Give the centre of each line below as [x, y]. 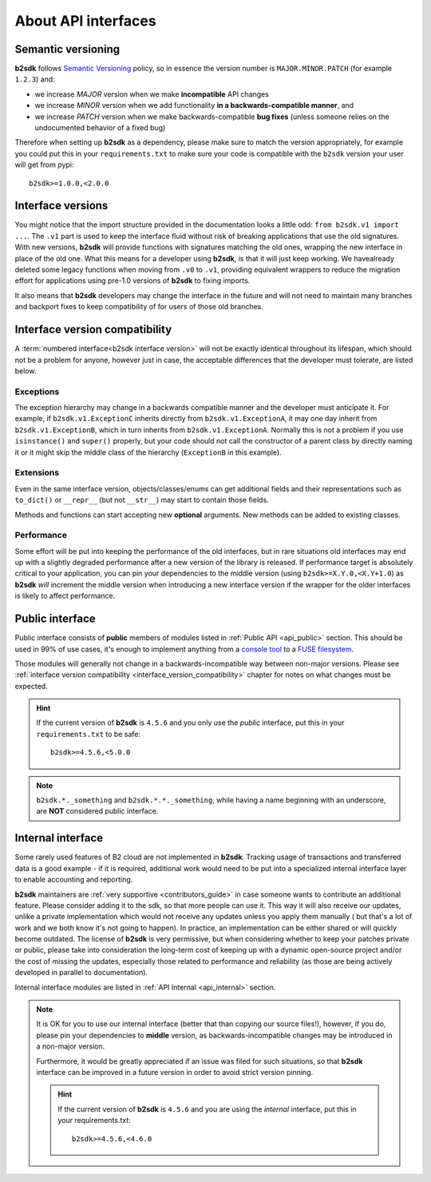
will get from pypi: [44, 165]
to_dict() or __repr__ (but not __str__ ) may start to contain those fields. [142, 500]
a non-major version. [71, 1046]
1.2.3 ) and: [35, 79]
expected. [31, 686]
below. [26, 371]
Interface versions [61, 206]
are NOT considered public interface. [97, 811]
